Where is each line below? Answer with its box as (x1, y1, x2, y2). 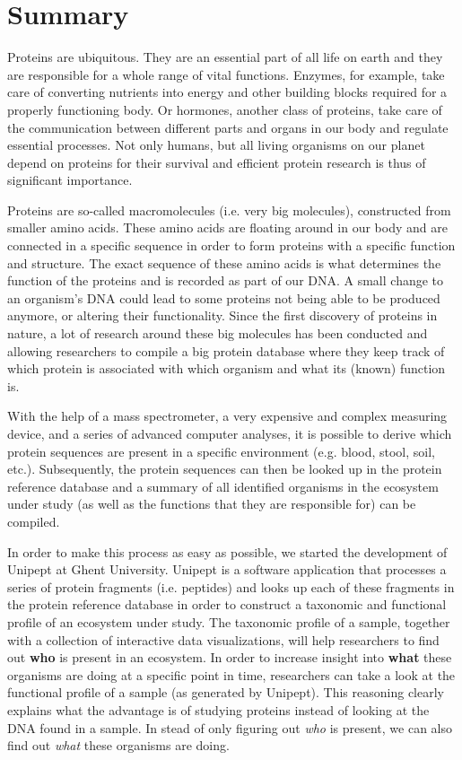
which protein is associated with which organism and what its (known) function (7, 359, 446, 378)
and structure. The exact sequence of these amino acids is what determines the (7, 253, 441, 272)
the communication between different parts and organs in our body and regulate (7, 118, 449, 136)
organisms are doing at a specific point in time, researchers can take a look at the (7, 665, 456, 684)
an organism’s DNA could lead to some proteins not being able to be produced (7, 288, 440, 307)
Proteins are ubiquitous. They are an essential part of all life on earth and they (7, 48, 443, 66)
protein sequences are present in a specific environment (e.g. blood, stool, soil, (7, 441, 435, 460)
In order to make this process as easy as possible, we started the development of (7, 542, 448, 561)
